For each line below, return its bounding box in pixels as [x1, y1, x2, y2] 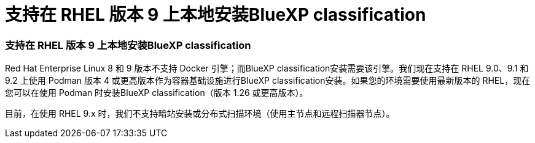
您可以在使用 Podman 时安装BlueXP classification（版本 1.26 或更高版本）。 [5, 87, 308, 98]
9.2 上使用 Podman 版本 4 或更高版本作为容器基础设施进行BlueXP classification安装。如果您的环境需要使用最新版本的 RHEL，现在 [5, 75, 531, 86]
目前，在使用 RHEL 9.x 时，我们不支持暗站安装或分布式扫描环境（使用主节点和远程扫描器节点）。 [5, 108, 395, 119]
